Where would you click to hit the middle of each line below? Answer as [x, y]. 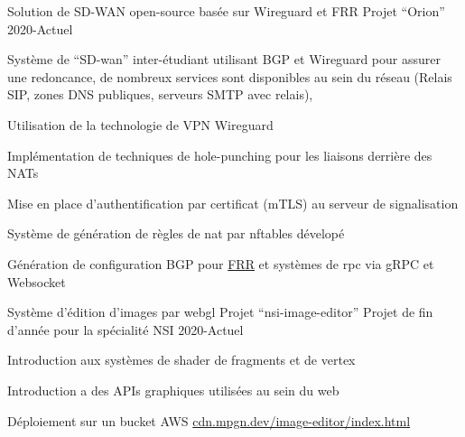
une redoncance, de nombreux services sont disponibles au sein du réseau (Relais [230, 76]
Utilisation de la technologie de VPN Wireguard [140, 124]
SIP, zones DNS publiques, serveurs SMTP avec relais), [160, 94]
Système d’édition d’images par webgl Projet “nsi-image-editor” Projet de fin [220, 312]
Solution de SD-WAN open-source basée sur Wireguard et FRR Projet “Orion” [226, 11]
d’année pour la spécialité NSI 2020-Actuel [126, 329]
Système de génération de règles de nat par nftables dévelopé [176, 233]
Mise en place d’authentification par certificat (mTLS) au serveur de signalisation [233, 203]
